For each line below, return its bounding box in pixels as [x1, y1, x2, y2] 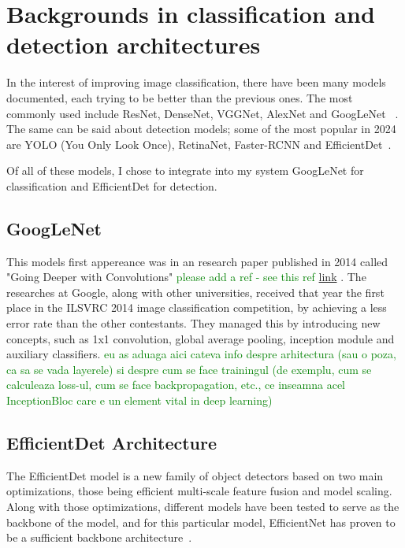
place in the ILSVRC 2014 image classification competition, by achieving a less [6, 299, 387, 316]
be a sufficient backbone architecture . [6, 529, 192, 546]
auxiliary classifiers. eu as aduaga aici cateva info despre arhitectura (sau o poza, [6, 346, 396, 362]
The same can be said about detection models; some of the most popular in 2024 [6, 120, 396, 137]
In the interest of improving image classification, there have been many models [6, 74, 386, 91]
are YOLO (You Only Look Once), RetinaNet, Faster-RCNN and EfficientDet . [6, 135, 392, 152]
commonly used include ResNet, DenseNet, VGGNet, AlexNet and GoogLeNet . [6, 105, 399, 121]
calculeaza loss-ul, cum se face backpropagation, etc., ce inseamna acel [6, 376, 345, 393]
